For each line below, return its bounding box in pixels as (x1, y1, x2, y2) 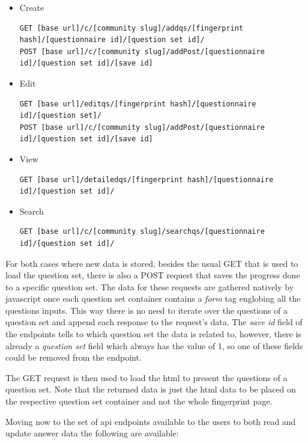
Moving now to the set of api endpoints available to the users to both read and (5, 415, 296, 427)
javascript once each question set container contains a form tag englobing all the (5, 292, 301, 305)
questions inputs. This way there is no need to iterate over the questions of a (5, 304, 288, 316)
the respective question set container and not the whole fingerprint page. (5, 395, 273, 408)
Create (19, 1, 44, 13)
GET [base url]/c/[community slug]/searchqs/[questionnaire (19, 227, 265, 236)
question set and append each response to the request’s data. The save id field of (5, 316, 303, 328)
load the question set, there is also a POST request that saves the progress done (5, 269, 300, 281)
